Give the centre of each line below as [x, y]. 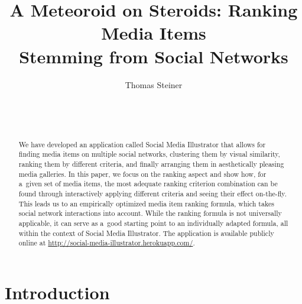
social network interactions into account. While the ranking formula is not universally [150, 213]
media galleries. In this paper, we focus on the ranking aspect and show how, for [142, 174]
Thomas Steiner [154, 84]
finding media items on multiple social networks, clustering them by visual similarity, [149, 154]
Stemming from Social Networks [154, 56]
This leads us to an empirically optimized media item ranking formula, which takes [146, 203]
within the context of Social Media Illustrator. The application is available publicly [146, 233]
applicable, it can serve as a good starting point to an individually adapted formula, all [153, 223]
